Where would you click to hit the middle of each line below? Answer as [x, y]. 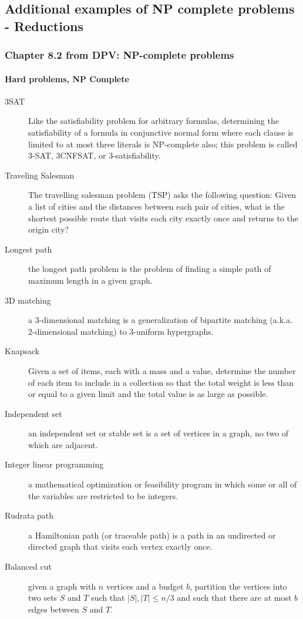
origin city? [48, 229]
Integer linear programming [54, 464]
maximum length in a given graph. [90, 280]
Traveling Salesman [40, 175]
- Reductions [44, 26]
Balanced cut [28, 566]
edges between [54, 609]
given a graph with [62, 586]
